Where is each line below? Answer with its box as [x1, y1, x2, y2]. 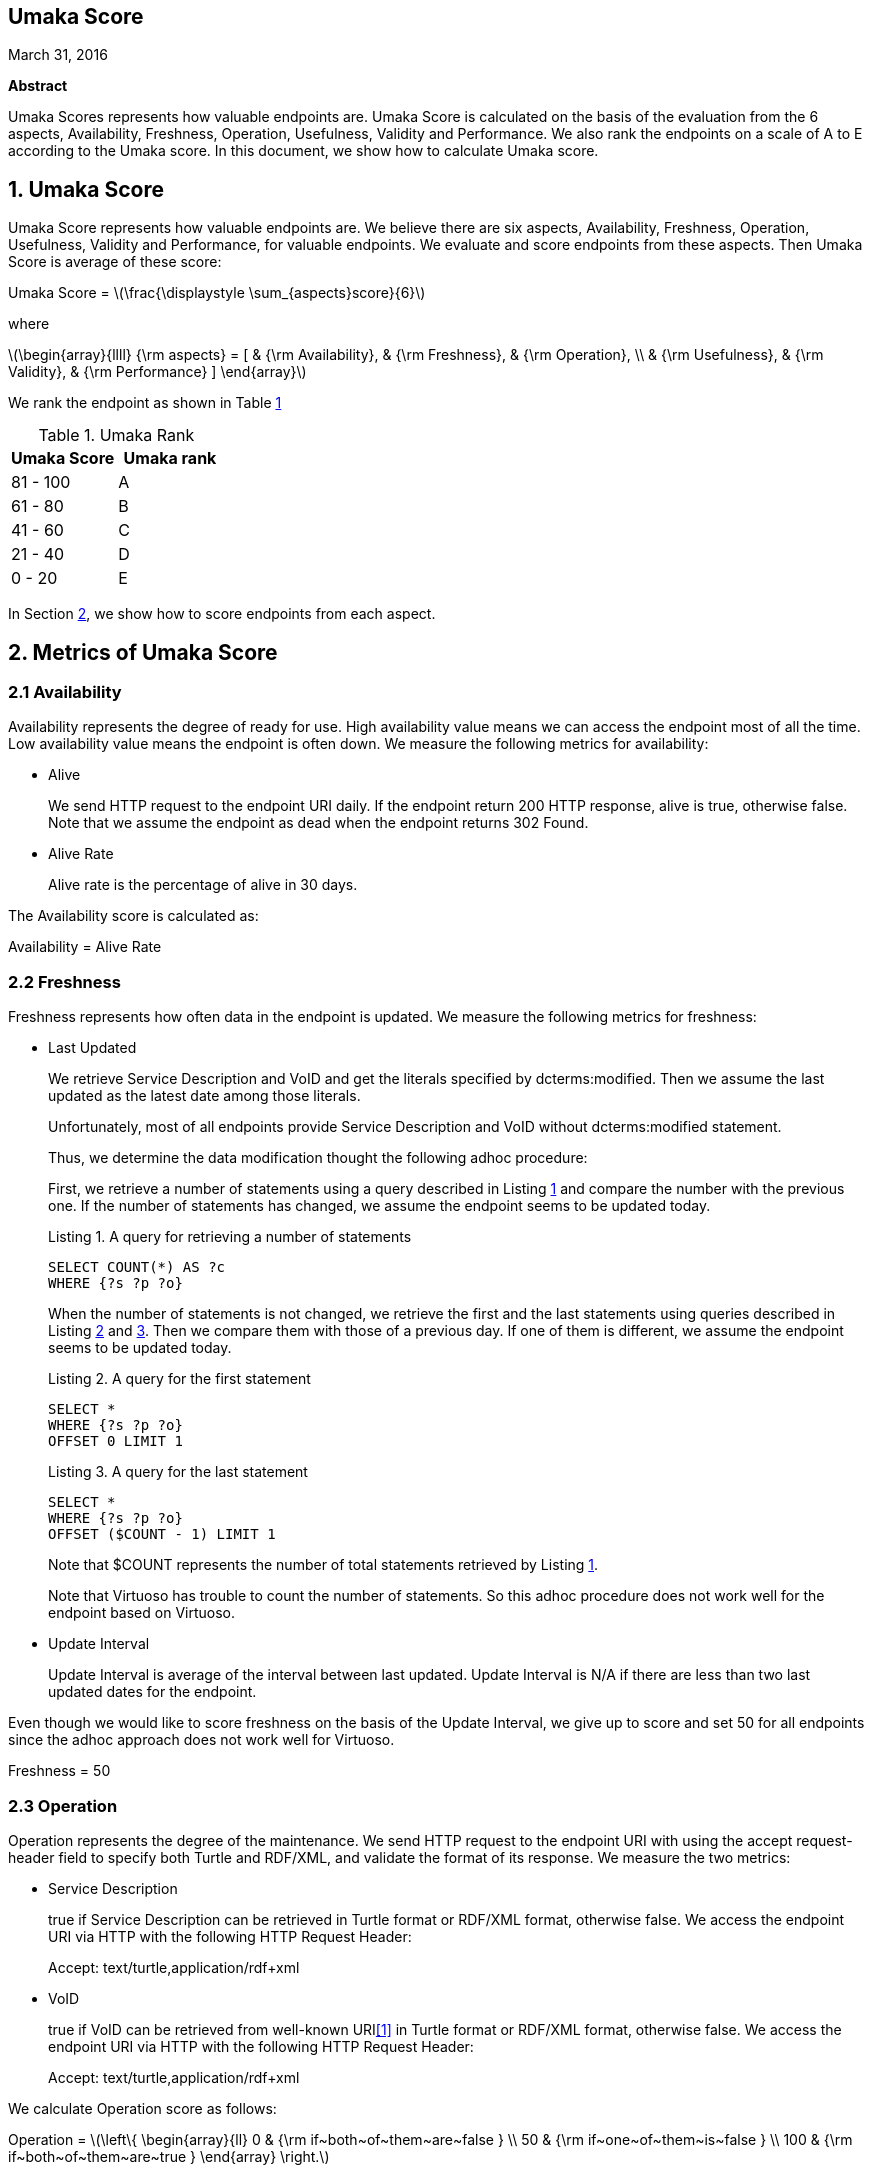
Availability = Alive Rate [8, 938, 162, 956]
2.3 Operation [8, 1795, 118, 1816]
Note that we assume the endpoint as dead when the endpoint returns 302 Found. [48, 814, 589, 832]
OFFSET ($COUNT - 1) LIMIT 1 [48, 1526, 276, 1543]
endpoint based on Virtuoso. [48, 1604, 235, 1622]
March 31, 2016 [8, 46, 108, 64]
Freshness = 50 [8, 1762, 111, 1780]
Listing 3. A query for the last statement [48, 1463, 308, 1481]
